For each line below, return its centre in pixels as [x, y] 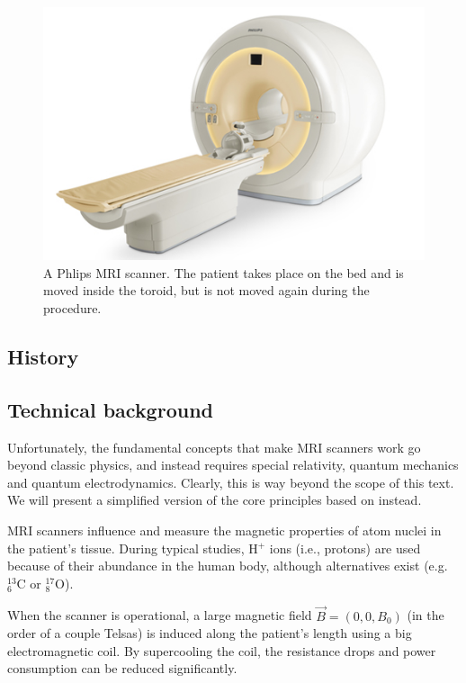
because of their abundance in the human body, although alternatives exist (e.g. [228, 566]
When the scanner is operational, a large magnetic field [160, 615]
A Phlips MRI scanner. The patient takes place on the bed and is [224, 272]
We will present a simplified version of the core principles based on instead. [215, 500]
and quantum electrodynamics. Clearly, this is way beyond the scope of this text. [231, 482]
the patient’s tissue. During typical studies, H [133, 548]
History [43, 356]
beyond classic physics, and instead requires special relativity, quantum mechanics [233, 465]
